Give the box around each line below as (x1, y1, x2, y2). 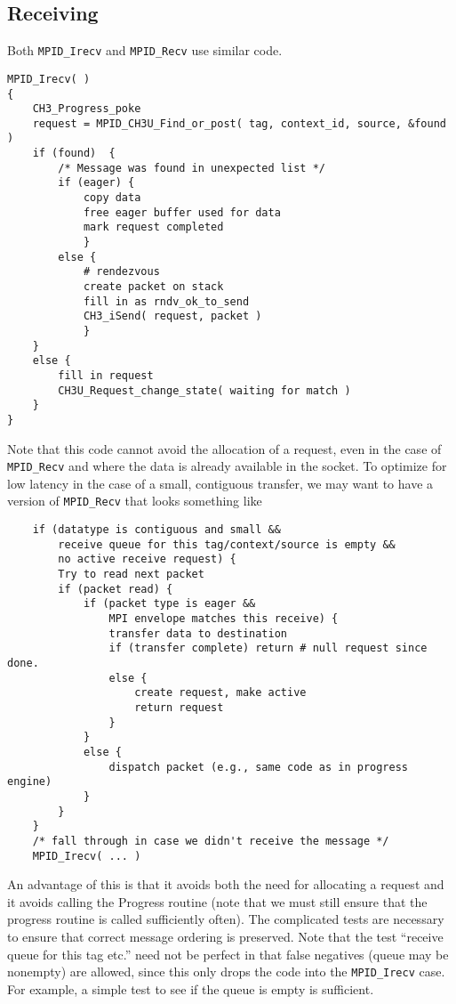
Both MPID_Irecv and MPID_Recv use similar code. (7, 41, 283, 60)
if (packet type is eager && (83, 597, 256, 611)
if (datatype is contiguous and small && (32, 523, 281, 537)
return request (134, 700, 224, 714)
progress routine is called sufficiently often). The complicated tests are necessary (7, 910, 444, 928)
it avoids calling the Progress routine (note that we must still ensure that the (7, 892, 428, 911)
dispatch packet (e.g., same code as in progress (108, 760, 409, 773)
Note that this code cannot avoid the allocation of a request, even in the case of (7, 439, 442, 457)
